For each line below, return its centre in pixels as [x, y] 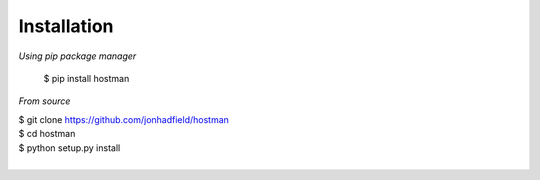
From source [44, 101]
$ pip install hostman [86, 78]
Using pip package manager [77, 56]
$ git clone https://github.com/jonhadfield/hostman [124, 119]
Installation [66, 26]
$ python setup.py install [69, 147]
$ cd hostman [47, 134]
